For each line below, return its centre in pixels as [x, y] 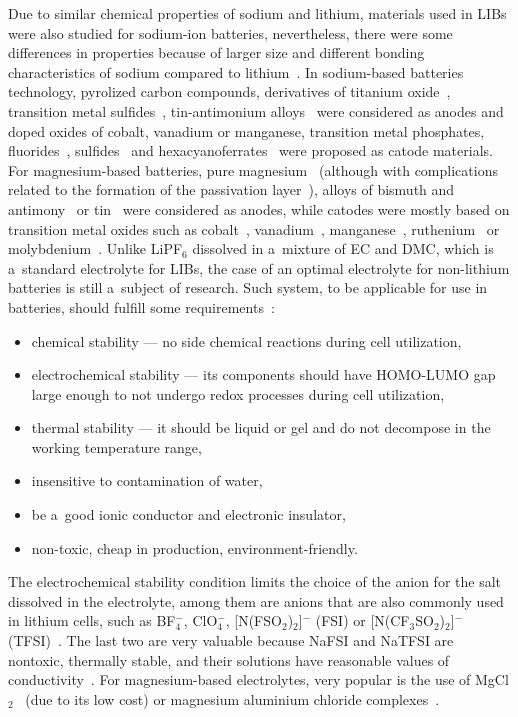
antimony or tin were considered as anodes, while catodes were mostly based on [259, 208]
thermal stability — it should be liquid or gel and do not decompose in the [261, 427]
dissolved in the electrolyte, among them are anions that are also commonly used [256, 600]
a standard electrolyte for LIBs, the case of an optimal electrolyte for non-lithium [259, 267]
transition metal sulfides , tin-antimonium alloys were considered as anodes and [256, 110]
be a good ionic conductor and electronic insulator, [188, 514]
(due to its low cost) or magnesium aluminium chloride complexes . [232, 698]
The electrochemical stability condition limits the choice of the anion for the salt [255, 581]
